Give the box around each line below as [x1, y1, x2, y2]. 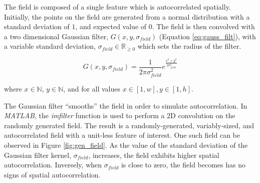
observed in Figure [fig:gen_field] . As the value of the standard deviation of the [4, 139, 248, 150]
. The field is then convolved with [152, 21, 255, 32]
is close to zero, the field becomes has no [121, 159, 245, 170]
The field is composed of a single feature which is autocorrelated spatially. [4, 2, 231, 12]
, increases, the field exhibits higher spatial [88, 149, 219, 160]
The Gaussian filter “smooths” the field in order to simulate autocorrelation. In [4, 100, 247, 111]
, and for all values [63, 83, 121, 94]
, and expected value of [75, 21, 147, 32]
